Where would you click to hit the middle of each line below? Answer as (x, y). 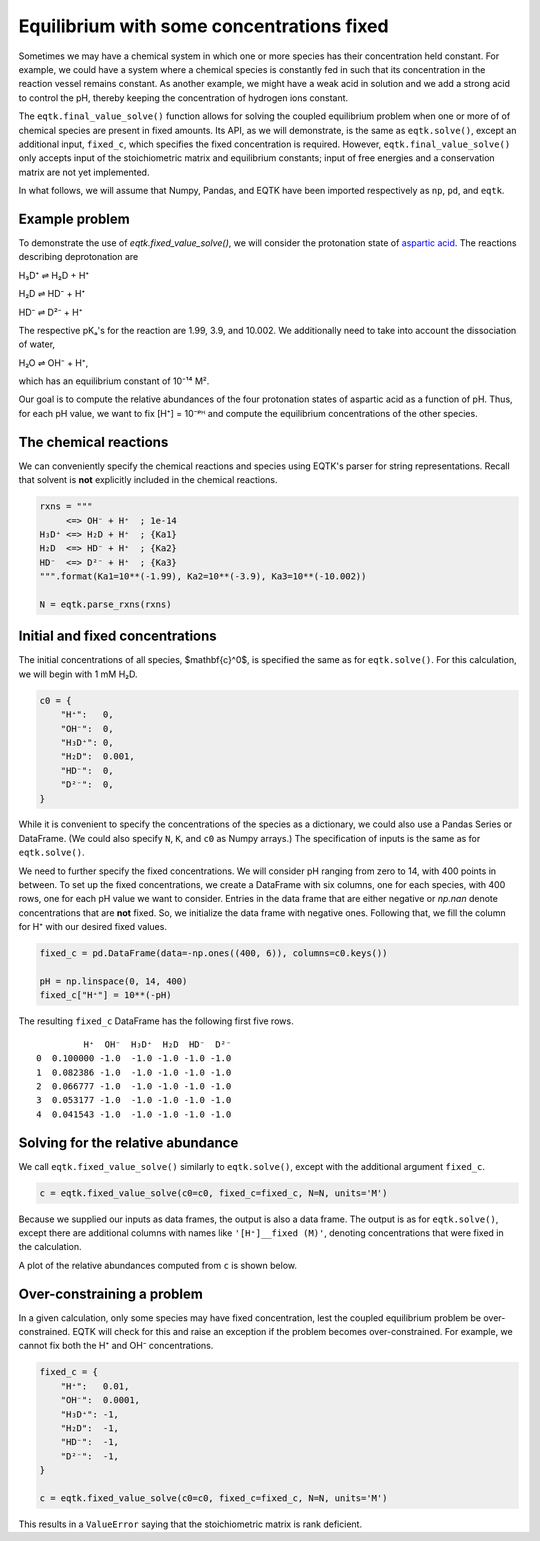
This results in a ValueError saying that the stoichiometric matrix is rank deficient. (190, 1524)
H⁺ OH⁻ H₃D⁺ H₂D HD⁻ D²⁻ (157, 1044)
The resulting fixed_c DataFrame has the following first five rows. (156, 1021)
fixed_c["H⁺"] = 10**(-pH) (105, 995)
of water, (36, 344)
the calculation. (50, 1247)
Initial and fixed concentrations (117, 636)
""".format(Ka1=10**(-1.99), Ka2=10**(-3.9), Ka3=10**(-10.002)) (203, 576)
